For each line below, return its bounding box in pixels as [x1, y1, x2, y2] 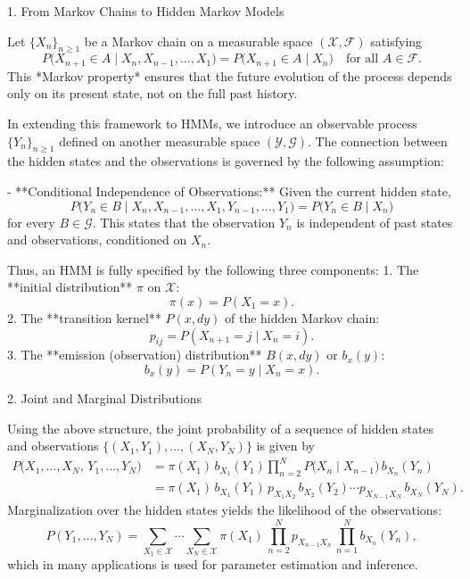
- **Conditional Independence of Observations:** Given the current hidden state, [7, 182, 451, 201]
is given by [256, 436, 315, 455]
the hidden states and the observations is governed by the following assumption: [7, 152, 444, 170]
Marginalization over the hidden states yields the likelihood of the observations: [7, 500, 442, 519]
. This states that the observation [92, 212, 276, 231]
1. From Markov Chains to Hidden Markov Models [7, 2, 284, 20]
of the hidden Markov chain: [225, 308, 380, 327]
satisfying [370, 31, 423, 50]
